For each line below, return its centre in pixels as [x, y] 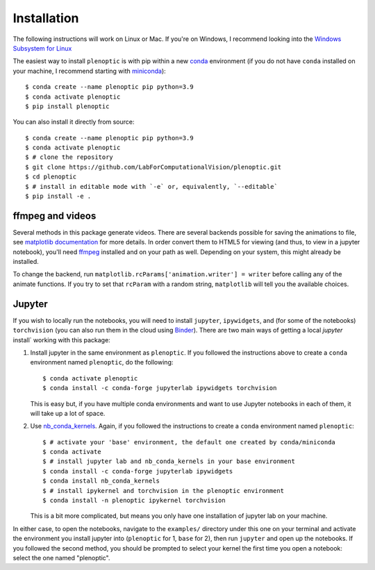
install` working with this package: [61, 340]
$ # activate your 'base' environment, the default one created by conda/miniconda [189, 442]
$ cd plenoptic [51, 177]
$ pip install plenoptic [67, 106]
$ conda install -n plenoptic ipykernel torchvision [134, 501]
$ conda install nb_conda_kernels [101, 481]
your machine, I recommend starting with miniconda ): [89, 71]
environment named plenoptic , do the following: [102, 362]
